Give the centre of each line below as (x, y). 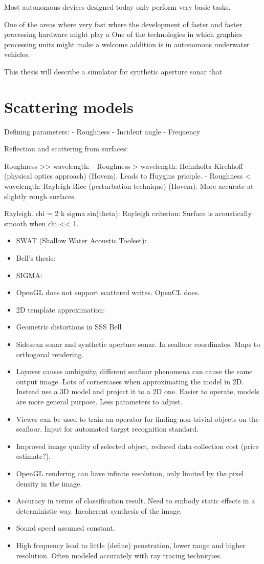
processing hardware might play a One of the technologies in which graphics (123, 34)
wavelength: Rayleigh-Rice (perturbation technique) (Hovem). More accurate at (129, 186)
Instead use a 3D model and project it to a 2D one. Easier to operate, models (138, 391)
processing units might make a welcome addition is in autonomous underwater (127, 44)
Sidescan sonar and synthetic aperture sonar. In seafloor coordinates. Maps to (138, 344)
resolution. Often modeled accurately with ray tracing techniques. (119, 555)
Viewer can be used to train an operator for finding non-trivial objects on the (137, 419)
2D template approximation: (61, 309)
